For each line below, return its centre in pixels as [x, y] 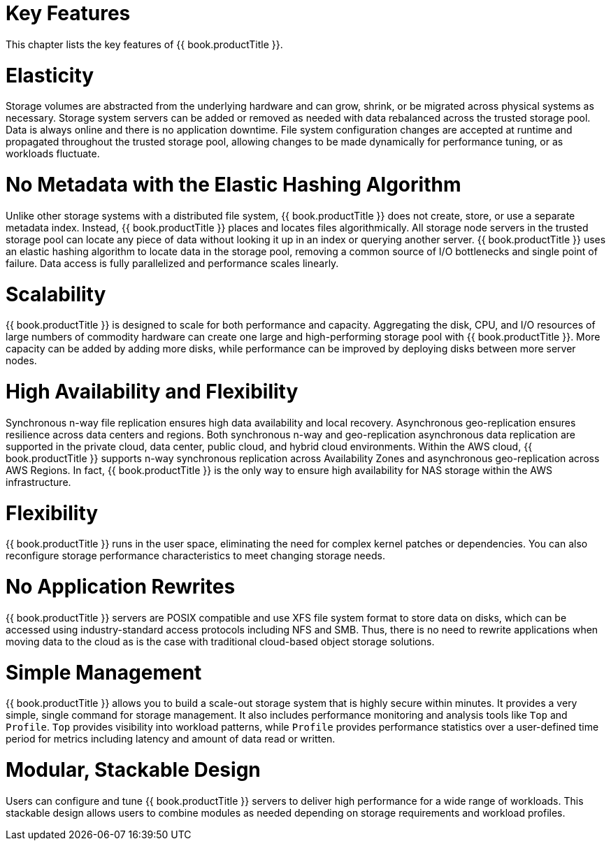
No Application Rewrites [121, 587]
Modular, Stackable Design [133, 770]
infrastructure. [38, 482]
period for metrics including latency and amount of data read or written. [171, 739]
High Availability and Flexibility [152, 392]
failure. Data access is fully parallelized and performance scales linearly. [172, 263]
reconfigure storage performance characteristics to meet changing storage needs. [195, 556]
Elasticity [50, 75]
